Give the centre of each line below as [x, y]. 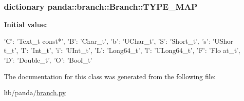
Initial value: [26, 25]
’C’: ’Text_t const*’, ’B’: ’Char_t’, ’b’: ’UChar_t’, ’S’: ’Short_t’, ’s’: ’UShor [119, 41]
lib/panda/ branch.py [35, 93]
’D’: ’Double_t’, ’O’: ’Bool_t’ [48, 60]
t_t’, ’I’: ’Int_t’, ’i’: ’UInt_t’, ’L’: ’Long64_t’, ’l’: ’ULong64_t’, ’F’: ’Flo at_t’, [122, 50]
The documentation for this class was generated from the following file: [110, 76]
